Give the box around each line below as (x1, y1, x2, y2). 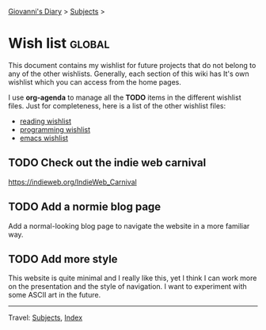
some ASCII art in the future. (8, 290, 101, 300)
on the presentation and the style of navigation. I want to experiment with (8, 282, 247, 291)
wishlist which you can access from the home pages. (8, 77, 182, 86)
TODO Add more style (8, 252, 118, 266)
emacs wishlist (19, 133, 69, 142)
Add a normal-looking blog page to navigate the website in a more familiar (8, 221, 250, 230)
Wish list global (8, 35, 110, 52)
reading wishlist (19, 116, 72, 126)
